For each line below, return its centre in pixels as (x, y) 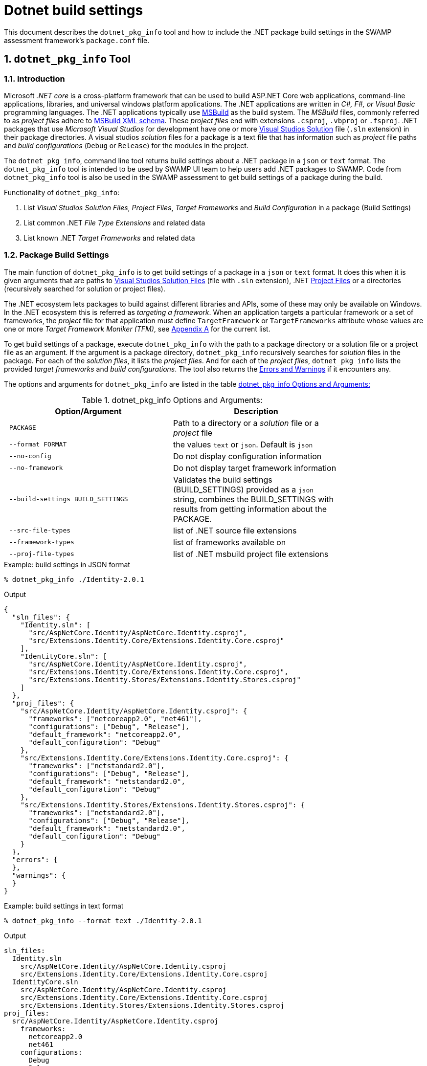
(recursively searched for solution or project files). (85, 289)
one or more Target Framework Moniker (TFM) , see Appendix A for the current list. (137, 329)
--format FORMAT (38, 444)
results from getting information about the (250, 509)
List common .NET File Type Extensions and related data (114, 222)
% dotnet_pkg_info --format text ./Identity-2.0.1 (103, 921)
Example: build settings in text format (64, 906)
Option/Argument (88, 411)
